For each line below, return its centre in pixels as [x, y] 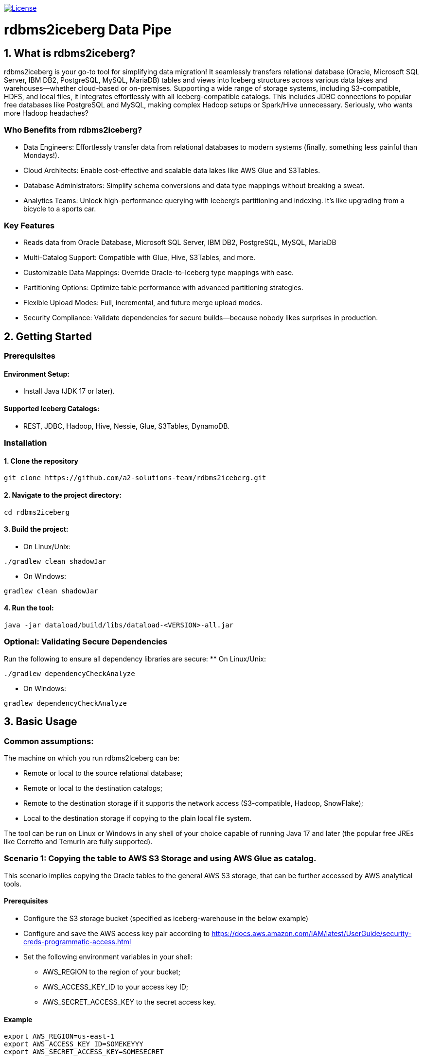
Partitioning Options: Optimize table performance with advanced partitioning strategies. [163, 288]
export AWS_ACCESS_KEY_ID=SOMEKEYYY [74, 1044]
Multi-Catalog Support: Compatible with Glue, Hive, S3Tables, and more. [140, 258]
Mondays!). [41, 155]
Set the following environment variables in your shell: [108, 956]
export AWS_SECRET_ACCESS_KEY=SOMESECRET [84, 1052]
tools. [13, 884]
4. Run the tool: [29, 608]
